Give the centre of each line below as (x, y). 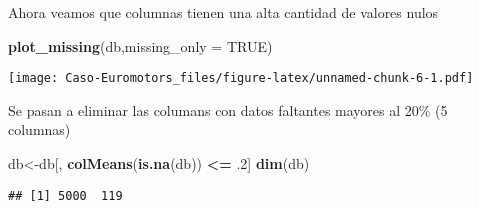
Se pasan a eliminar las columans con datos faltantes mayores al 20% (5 (228, 109)
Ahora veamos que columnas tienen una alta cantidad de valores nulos (223, 12)
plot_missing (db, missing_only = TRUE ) (140, 45)
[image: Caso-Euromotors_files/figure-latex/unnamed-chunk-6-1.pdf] (241, 78)
